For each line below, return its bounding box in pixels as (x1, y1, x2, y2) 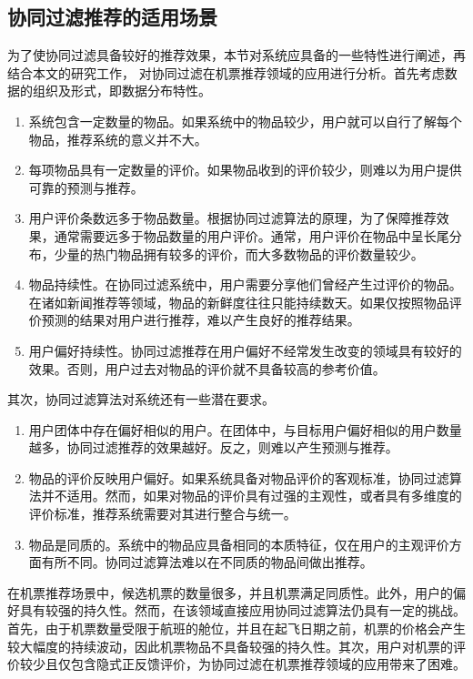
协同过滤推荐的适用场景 (7, 3, 217, 31)
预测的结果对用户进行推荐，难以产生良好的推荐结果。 (41, 310, 360, 329)
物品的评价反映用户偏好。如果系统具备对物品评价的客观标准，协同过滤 (28, 468, 449, 487)
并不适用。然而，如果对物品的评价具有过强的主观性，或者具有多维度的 (41, 486, 462, 505)
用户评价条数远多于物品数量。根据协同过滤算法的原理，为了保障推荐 (28, 208, 437, 228)
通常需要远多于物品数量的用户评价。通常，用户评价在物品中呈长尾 (54, 226, 449, 245)
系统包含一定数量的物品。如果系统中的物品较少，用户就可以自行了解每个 (28, 111, 462, 130)
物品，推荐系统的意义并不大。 (28, 129, 207, 148)
